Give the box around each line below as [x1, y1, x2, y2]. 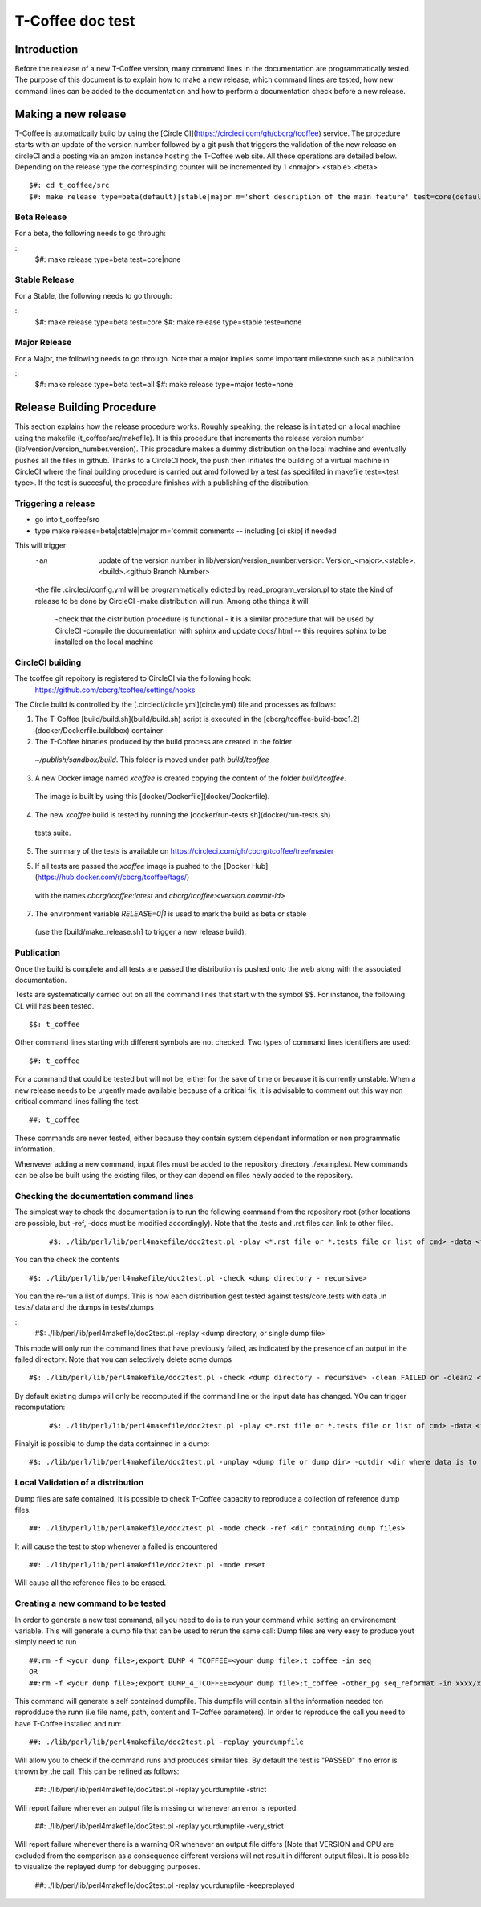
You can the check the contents [14, 1255, 120, 1265]
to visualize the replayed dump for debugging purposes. [14, 1862, 200, 1872]
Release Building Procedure [14, 401, 156, 414]
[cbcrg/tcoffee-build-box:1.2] [263, 715, 360, 724]
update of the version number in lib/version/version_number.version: [98, 555, 325, 565]
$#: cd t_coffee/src [29, 181, 110, 190]
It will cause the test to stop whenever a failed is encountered [14, 1542, 218, 1551]
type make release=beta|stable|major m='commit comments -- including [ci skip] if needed [34, 526, 337, 536]
